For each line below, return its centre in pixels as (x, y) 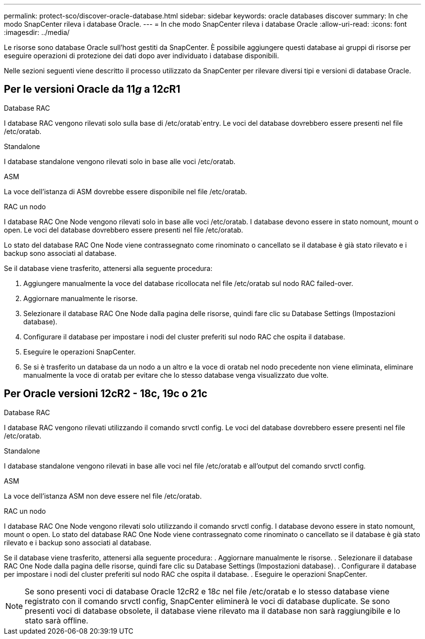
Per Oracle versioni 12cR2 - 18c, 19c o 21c (106, 394)
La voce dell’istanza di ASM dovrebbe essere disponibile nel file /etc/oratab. (126, 191)
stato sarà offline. (57, 620)
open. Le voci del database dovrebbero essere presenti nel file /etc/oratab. (124, 230)
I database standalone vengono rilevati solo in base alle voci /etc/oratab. (120, 161)
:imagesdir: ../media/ (37, 32)
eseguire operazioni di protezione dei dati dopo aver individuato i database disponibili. (142, 56)
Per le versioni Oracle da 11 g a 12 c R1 (92, 89)
